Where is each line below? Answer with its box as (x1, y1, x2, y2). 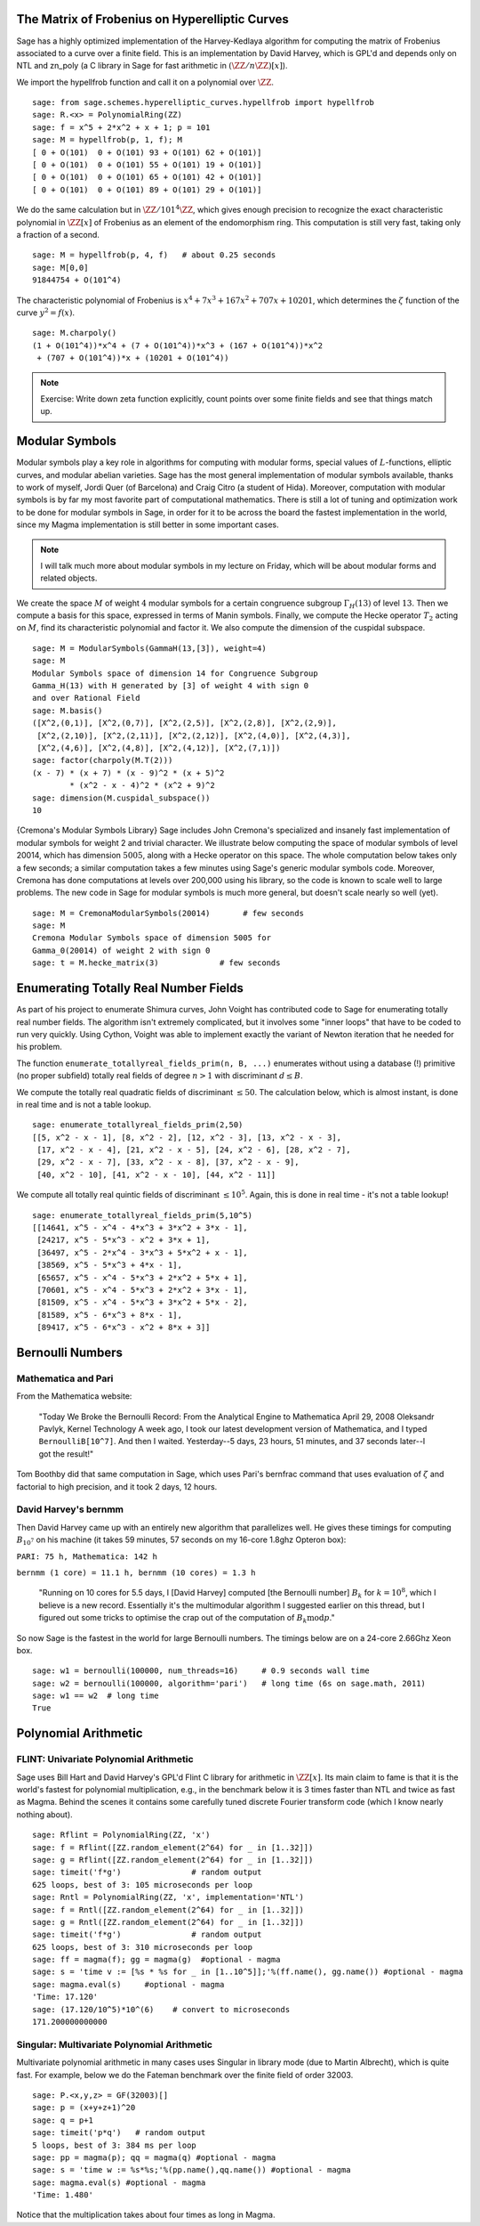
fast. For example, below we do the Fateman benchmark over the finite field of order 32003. (16, 2069, 354, 2080)
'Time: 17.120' (32, 1992, 99, 2003)
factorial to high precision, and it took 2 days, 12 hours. (16, 1481, 218, 1491)
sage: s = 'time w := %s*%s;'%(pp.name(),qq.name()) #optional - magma (32, 2165, 351, 2175)
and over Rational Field (32, 693, 140, 703)
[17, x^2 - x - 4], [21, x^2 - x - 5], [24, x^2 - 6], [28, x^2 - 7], (36, 1145, 351, 1155)
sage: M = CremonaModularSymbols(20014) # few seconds (32, 908, 304, 918)
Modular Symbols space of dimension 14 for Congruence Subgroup (32, 668, 319, 678)
